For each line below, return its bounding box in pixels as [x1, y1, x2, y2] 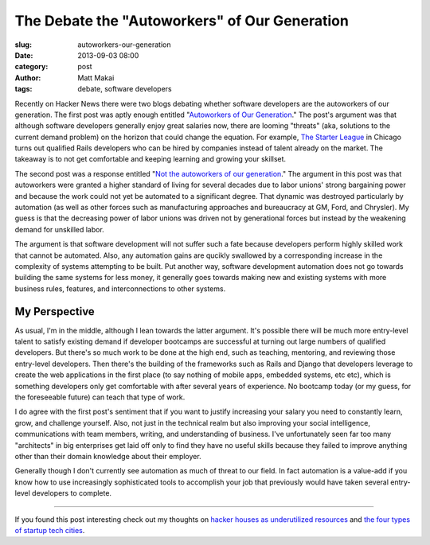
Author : [14, 72, 41, 83]
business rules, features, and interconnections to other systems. [14, 283, 226, 294]
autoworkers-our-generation [77, 40, 171, 49]
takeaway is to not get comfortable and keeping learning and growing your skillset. [14, 154, 287, 164]
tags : [14, 84, 33, 94]
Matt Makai [77, 72, 115, 83]
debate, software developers [77, 84, 173, 94]
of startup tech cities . [14, 525, 85, 535]
